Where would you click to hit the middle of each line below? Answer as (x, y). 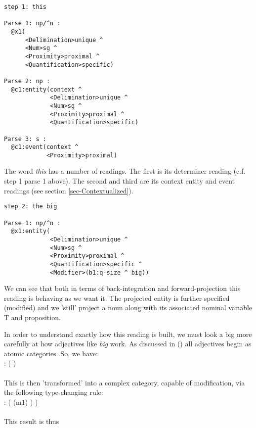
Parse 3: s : (25, 139)
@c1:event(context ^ (45, 147)
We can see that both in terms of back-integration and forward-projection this (122, 288)
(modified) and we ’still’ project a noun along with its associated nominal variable (128, 308)
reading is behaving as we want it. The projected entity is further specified (117, 298)
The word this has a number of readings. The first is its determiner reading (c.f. (125, 171)
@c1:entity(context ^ (46, 89)
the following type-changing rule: (54, 392)
